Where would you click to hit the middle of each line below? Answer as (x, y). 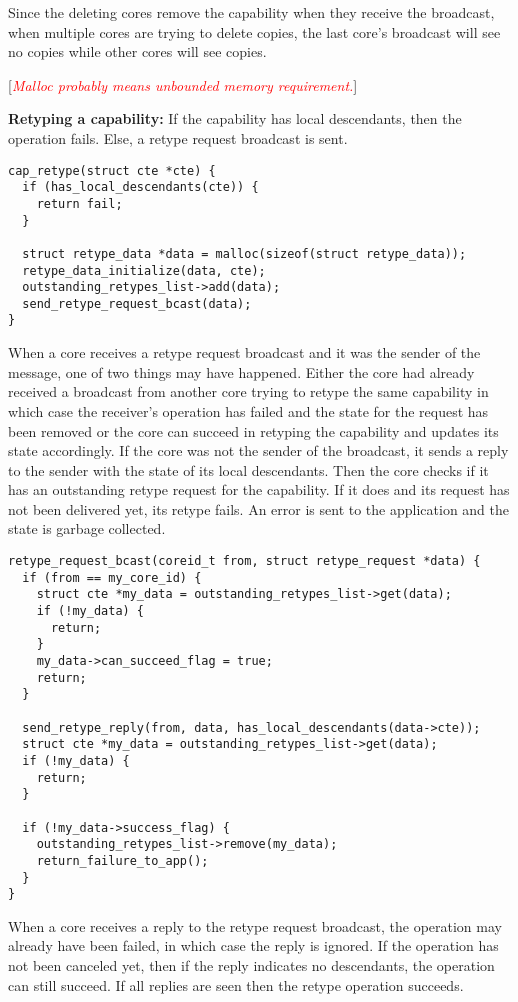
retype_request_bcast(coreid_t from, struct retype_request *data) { (244, 561)
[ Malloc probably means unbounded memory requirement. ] (183, 84)
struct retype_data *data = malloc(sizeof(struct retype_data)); (244, 253)
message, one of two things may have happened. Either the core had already (241, 371)
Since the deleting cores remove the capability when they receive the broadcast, (251, 12)
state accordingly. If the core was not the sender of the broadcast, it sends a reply (258, 450)
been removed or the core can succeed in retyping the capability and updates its (253, 430)
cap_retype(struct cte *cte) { (112, 170)
